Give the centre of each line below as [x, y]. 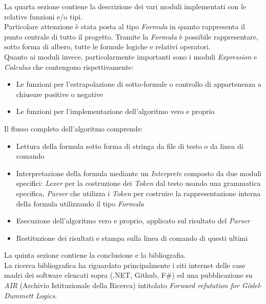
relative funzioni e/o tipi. [43, 16]
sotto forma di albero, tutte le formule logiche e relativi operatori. [107, 46]
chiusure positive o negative [59, 94]
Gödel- [252, 285]
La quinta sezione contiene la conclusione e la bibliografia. [95, 255]
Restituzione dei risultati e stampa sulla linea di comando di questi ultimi [132, 237]
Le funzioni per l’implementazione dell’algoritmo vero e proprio [115, 111]
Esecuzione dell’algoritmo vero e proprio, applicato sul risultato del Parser [133, 221]
